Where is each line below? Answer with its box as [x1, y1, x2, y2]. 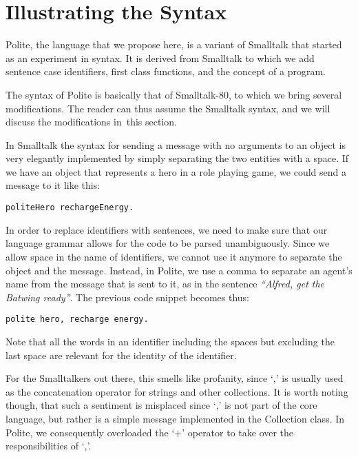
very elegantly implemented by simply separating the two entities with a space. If [6, 151, 349, 165]
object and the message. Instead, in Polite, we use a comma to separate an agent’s [6, 263, 352, 277]
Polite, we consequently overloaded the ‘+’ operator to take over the [6, 425, 294, 439]
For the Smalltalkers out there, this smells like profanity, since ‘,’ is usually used [6, 371, 344, 385]
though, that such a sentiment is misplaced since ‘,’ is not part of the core [6, 398, 317, 412]
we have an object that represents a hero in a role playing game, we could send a [6, 164, 346, 179]
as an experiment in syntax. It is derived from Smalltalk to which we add [6, 50, 315, 65]
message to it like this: [6, 178, 101, 192]
